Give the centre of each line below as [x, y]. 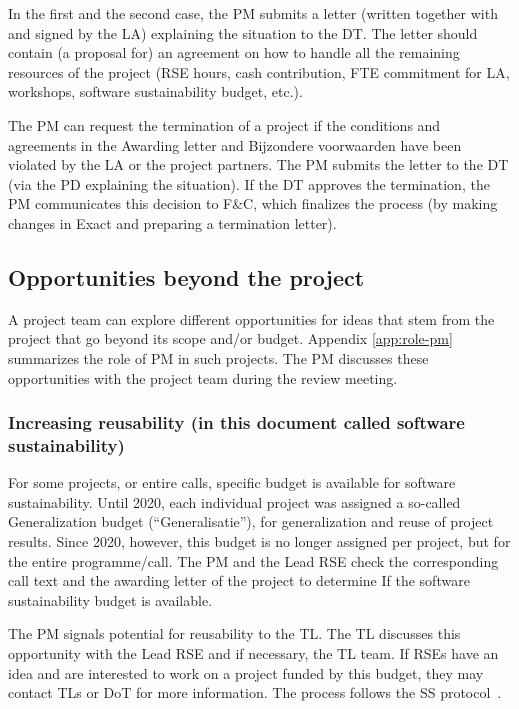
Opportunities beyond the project [186, 276]
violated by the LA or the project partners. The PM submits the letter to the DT [258, 164]
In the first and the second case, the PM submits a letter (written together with [253, 13]
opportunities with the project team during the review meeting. [203, 377]
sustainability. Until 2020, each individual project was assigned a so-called [234, 501]
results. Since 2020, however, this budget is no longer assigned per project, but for [259, 541]
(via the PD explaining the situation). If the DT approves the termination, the [249, 183]
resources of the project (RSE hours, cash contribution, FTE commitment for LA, [259, 71]
